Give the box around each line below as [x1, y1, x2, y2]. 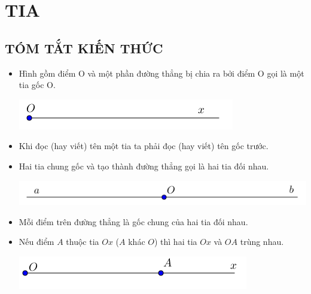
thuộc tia [66, 235, 99, 248]
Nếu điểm [19, 235, 54, 248]
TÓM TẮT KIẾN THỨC [5, 38, 163, 57]
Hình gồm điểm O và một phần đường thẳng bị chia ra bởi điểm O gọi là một [19, 66, 304, 79]
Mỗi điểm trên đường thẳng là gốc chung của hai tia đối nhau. [19, 215, 248, 228]
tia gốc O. [19, 78, 56, 91]
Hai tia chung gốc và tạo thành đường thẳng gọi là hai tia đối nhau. [19, 159, 269, 172]
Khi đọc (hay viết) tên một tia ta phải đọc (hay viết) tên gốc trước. [19, 140, 269, 152]
